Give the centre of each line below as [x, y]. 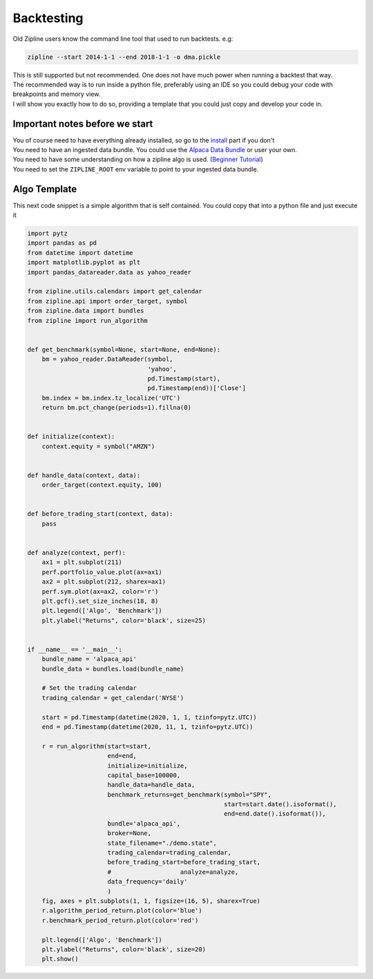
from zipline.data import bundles [86, 311]
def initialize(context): [71, 437]
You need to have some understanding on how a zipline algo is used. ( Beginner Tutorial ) [138, 160]
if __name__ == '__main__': [75, 649]
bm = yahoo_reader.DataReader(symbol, [107, 359]
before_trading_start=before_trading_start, [184, 862]
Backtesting [48, 18]
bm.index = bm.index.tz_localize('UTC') [111, 398]
